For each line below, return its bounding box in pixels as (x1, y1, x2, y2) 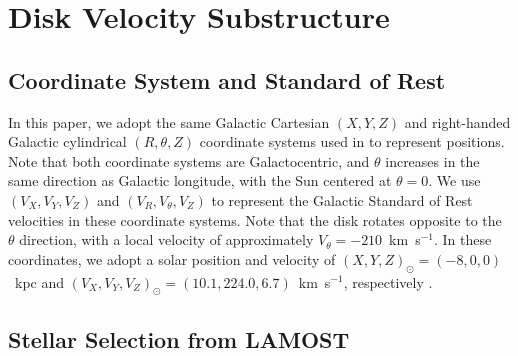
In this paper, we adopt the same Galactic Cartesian (8, 111, 330, 132)
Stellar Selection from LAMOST (8, 323, 350, 354)
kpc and (14, 271, 65, 292)
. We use (428, 170, 481, 191)
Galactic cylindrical (8, 131, 127, 152)
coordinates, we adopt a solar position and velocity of (8, 248, 336, 269)
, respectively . (343, 271, 433, 292)
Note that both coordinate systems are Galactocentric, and (8, 150, 370, 171)
